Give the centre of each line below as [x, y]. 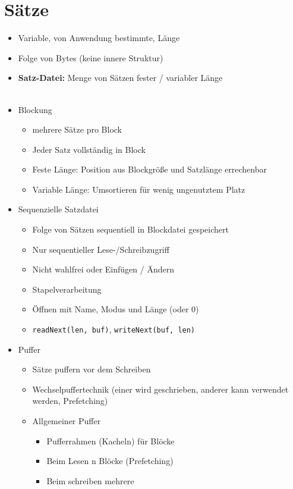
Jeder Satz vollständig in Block [89, 149]
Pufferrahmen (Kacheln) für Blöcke [111, 441]
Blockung [35, 109]
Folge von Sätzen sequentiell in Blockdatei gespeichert [130, 229]
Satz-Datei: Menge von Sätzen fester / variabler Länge [120, 78]
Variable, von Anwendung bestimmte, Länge [99, 38]
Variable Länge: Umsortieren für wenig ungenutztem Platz [139, 189]
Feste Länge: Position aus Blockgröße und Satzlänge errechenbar [149, 169]
